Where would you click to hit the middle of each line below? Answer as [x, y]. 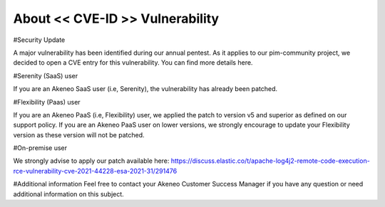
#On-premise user [40, 148]
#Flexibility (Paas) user [47, 102]
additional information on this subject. [68, 194]
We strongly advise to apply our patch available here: [91, 161]
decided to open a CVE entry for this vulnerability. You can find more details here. [133, 63]
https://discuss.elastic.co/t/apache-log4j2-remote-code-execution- [270, 161]
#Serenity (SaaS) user [46, 75]
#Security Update [39, 40]
